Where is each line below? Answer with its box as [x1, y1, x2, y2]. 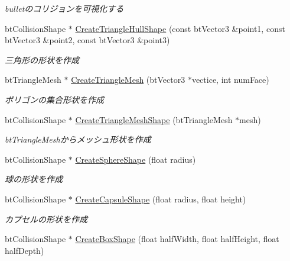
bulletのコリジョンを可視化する [5, 2, 124, 14]
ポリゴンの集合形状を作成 [5, 93, 104, 105]
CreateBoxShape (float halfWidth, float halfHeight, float [75, 233, 279, 245]
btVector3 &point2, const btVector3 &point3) [5, 34, 170, 46]
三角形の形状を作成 [5, 53, 79, 66]
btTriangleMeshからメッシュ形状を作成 [5, 133, 151, 146]
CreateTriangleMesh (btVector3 [71, 73, 185, 86]
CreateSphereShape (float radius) [75, 153, 196, 165]
